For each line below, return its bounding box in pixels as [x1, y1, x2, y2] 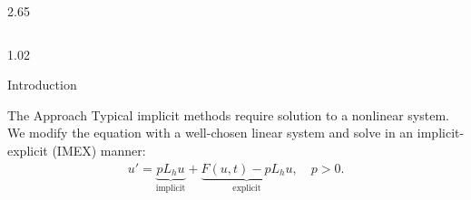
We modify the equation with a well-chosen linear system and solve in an [7, 123, 414, 142]
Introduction [7, 75, 77, 94]
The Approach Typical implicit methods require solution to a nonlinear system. [7, 105, 449, 124]
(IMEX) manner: [52, 140, 146, 159]
